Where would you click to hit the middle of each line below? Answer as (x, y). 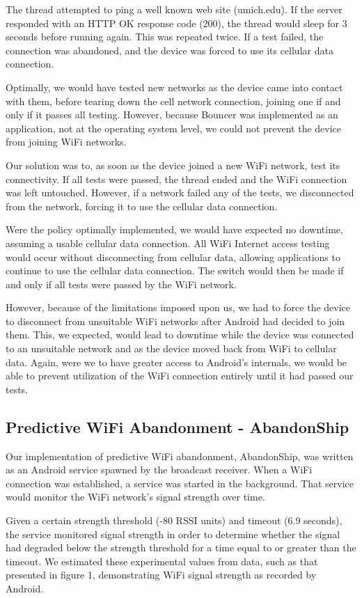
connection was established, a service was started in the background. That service (180, 483)
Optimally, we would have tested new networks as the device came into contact (174, 87)
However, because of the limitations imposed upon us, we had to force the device (178, 307)
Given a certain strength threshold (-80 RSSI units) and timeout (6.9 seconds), (174, 520)
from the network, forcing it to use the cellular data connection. (142, 206)
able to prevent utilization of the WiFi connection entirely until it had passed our (180, 376)
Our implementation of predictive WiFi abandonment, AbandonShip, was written (180, 456)
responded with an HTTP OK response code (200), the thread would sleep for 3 (176, 23)
